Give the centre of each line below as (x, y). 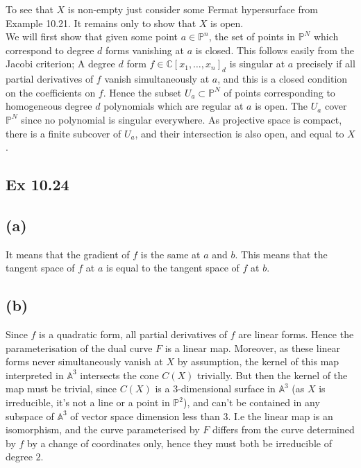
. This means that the (281, 254)
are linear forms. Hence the (296, 334)
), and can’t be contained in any (251, 402)
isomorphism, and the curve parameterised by (103, 429)
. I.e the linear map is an (280, 416)
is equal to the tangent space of (173, 268)
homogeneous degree (49, 106)
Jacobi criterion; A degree (60, 64)
